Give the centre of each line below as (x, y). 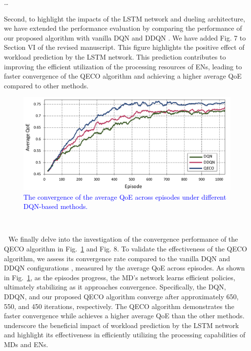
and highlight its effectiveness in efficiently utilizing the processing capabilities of (125, 335)
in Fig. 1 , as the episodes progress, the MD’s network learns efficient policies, (120, 277)
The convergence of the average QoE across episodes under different (125, 196)
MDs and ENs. (26, 344)
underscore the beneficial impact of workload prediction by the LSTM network (122, 325)
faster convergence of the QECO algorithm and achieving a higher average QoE (123, 76)
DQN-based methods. (56, 206)
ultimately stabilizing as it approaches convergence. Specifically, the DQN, (115, 287)
